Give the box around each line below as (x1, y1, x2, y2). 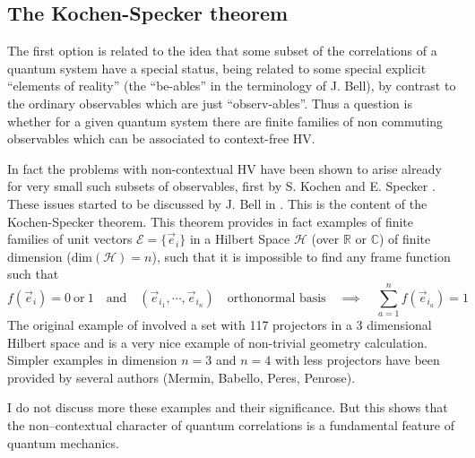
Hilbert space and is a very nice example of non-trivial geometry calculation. (7, 333, 427, 351)
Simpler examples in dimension (7, 350, 177, 369)
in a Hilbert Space (189, 229, 290, 248)
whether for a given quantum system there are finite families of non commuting (7, 111, 444, 130)
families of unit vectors (7, 229, 133, 248)
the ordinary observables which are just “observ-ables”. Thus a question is (7, 93, 412, 112)
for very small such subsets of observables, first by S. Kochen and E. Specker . (7, 177, 436, 195)
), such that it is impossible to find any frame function (151, 246, 451, 265)
